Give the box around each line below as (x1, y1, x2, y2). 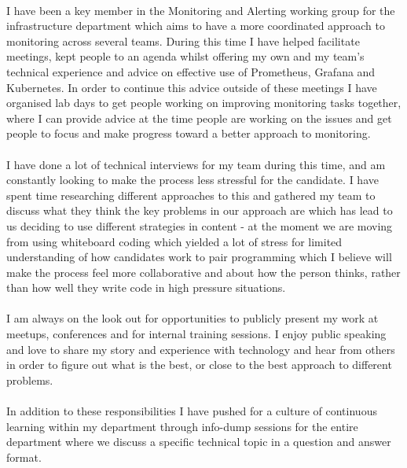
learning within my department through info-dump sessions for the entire (6, 418, 358, 434)
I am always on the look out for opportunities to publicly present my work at (6, 310, 379, 326)
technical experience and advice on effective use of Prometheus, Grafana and (6, 63, 376, 79)
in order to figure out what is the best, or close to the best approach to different (6, 356, 392, 373)
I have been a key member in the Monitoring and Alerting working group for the (6, 2, 395, 18)
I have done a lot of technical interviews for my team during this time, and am (6, 156, 386, 172)
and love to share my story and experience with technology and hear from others (6, 341, 395, 357)
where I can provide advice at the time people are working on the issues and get (6, 109, 392, 126)
